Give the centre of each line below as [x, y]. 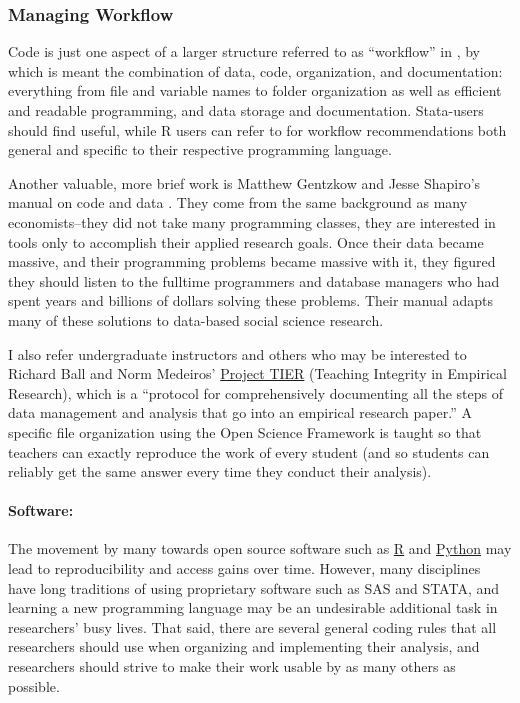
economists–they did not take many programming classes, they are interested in [252, 221]
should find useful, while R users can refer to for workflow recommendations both [257, 129]
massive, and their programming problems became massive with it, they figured [252, 261]
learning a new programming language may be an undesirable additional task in [253, 607]
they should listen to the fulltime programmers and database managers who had [254, 280]
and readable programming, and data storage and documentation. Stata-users [246, 110]
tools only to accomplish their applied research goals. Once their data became [246, 241]
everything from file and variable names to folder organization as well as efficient [255, 90]
